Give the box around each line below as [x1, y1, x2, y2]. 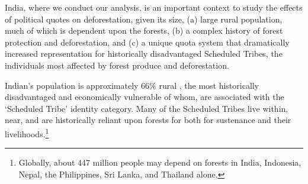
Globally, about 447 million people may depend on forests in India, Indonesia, [18, 156, 301, 169]
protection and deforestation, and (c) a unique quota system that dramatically [5, 35, 290, 48]
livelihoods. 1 [5, 125, 49, 140]
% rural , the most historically [149, 79, 259, 91]
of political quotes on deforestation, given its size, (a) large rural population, [5, 12, 283, 25]
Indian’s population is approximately [5, 79, 139, 91]
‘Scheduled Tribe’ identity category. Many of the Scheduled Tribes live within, [5, 102, 288, 114]
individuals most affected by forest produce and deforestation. [5, 59, 229, 71]
